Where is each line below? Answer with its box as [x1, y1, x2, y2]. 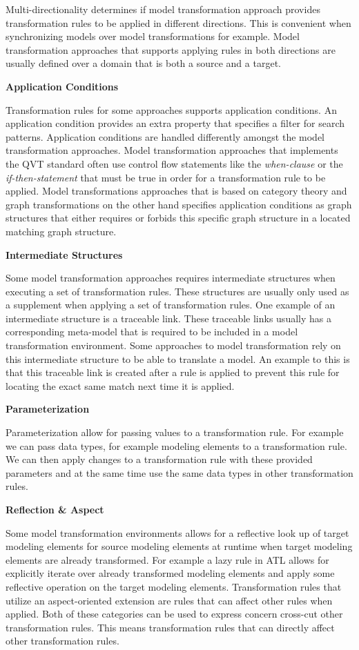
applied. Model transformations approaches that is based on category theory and [6, 184, 347, 198]
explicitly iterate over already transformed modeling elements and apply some [6, 566, 335, 580]
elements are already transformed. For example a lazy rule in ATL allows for [6, 552, 329, 567]
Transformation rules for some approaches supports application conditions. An [6, 102, 337, 117]
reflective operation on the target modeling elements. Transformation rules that [6, 579, 342, 593]
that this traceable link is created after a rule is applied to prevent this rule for [6, 365, 340, 380]
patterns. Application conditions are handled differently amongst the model [6, 129, 324, 144]
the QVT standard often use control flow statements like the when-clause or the [6, 156, 343, 170]
